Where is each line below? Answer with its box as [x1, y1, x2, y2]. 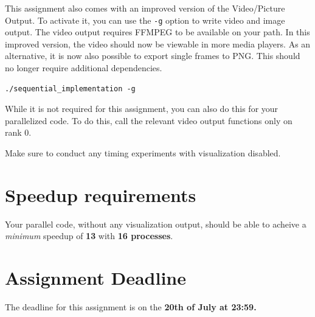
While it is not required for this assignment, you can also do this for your [5, 102, 279, 115]
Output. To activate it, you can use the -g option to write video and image [5, 13, 285, 26]
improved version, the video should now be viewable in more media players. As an [5, 37, 311, 50]
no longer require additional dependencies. [5, 61, 162, 74]
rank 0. [5, 126, 32, 139]
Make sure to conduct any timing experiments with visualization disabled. [5, 147, 281, 159]
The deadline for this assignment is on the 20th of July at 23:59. [5, 301, 257, 313]
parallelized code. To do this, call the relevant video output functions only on [5, 114, 292, 127]
